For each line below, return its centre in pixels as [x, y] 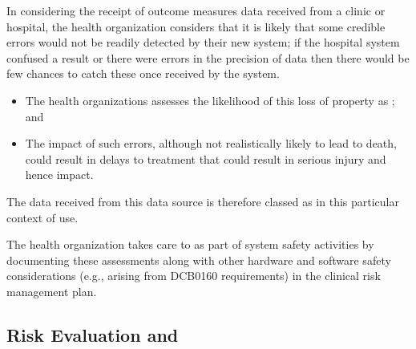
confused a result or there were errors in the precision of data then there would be [208, 57]
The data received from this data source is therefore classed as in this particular [203, 201]
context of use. [42, 217]
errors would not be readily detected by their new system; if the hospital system [203, 42]
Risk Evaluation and [93, 334]
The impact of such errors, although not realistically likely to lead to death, [211, 143]
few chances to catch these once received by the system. [143, 73]
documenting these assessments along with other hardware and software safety [199, 260]
